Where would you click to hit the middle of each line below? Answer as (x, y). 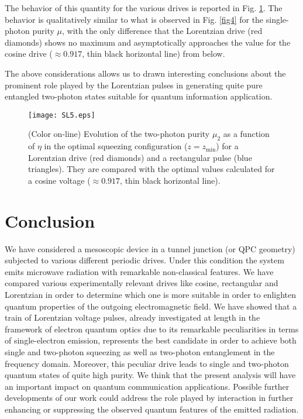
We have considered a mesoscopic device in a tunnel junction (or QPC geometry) (150, 248)
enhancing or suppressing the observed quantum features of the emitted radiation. (152, 409)
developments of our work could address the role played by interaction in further (149, 398)
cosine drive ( (29, 54)
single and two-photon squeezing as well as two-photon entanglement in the (140, 352)
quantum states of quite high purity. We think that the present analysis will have (150, 375)
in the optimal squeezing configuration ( (116, 146)
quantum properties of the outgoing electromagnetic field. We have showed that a (151, 306)
